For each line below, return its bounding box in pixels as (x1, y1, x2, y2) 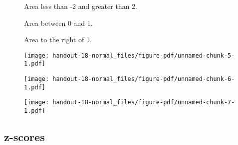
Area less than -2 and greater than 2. (24, 1, 137, 11)
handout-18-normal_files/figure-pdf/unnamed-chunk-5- (52, 52, 235, 59)
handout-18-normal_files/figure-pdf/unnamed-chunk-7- (52, 99, 235, 106)
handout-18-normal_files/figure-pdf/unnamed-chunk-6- (52, 75, 235, 83)
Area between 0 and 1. (24, 17, 93, 28)
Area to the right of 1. (24, 34, 92, 45)
